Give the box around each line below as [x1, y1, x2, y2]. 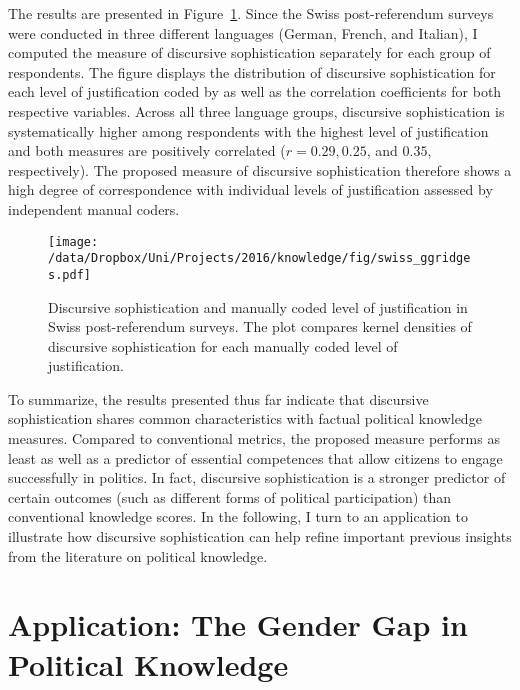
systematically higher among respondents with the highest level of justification [8, 120, 489, 141]
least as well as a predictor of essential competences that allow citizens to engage [8, 447, 503, 468]
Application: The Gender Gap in [8, 604, 468, 645]
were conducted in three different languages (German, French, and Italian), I [8, 22, 478, 43]
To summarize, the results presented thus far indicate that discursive [8, 388, 429, 409]
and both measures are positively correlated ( [8, 140, 286, 161]
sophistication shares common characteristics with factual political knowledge [8, 408, 482, 429]
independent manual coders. [8, 198, 180, 219]
